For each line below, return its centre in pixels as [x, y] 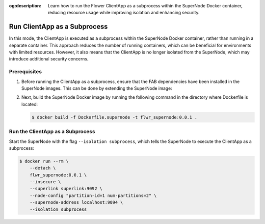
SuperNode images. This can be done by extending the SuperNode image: [97, 88]
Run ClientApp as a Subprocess [58, 27]
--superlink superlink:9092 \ [66, 189]
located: [29, 104]
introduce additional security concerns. [49, 59]
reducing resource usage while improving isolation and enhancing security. [124, 13]
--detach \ [43, 168]
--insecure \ [45, 182]
